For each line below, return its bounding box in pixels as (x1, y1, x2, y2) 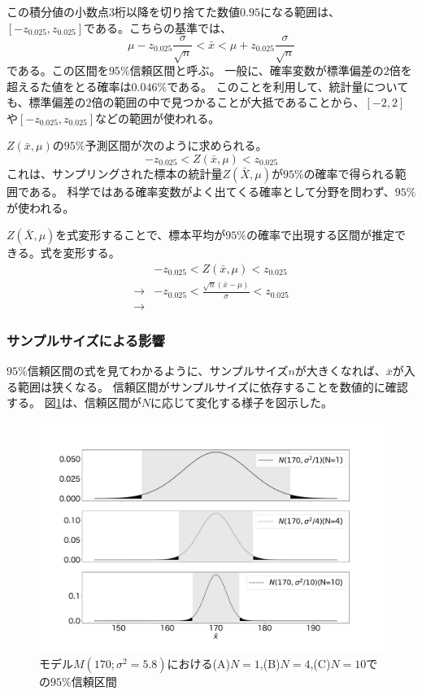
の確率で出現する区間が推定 (246, 226, 395, 243)
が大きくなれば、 (294, 362, 386, 379)
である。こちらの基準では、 (84, 19, 232, 36)
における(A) (167, 655, 230, 672)
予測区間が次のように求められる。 (85, 137, 268, 154)
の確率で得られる (303, 164, 395, 181)
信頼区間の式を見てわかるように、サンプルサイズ (27, 362, 289, 379)
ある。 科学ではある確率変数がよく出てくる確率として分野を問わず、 (28, 182, 395, 199)
